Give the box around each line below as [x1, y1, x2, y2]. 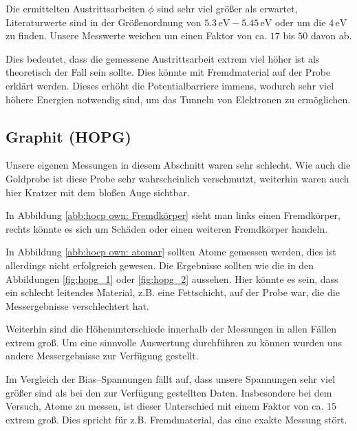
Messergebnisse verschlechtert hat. [6, 298, 149, 313]
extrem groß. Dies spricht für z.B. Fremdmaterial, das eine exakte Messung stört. [6, 412, 347, 426]
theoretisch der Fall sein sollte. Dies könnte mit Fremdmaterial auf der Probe [6, 65, 331, 79]
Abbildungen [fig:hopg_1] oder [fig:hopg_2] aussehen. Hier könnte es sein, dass [6, 271, 338, 286]
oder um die [274, 14, 326, 29]
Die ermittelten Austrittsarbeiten [6, 1, 145, 15]
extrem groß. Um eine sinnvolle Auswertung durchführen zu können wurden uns [6, 335, 342, 349]
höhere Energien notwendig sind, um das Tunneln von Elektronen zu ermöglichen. [6, 92, 351, 106]
